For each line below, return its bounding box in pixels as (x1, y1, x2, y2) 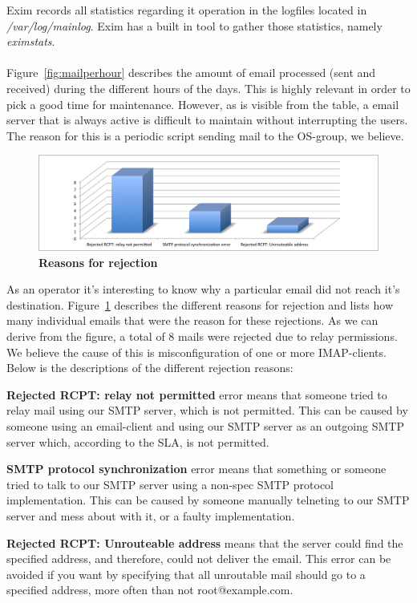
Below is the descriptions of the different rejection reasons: (6, 359, 294, 376)
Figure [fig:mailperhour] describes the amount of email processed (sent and (6, 64, 376, 81)
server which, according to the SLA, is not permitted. (6, 433, 269, 450)
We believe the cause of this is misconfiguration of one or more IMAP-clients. (6, 343, 387, 360)
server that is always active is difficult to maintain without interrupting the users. (6, 111, 408, 128)
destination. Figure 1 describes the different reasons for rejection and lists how (6, 296, 394, 313)
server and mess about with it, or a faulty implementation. (6, 507, 295, 524)
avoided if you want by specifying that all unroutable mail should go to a (6, 565, 366, 582)
